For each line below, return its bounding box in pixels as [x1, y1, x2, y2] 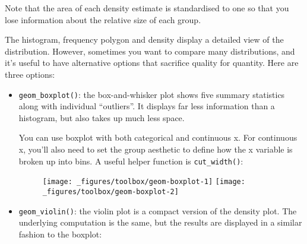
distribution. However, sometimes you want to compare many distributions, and [5, 45, 295, 57]
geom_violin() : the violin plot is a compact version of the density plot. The [18, 204, 297, 217]
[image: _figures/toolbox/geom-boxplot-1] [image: [42, 178, 245, 186]
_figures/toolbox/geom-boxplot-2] [42, 187, 179, 196]
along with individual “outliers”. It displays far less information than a [18, 100, 275, 112]
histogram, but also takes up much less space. [18, 111, 185, 123]
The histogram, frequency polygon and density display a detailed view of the [5, 33, 284, 46]
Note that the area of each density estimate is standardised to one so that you [5, 2, 289, 14]
